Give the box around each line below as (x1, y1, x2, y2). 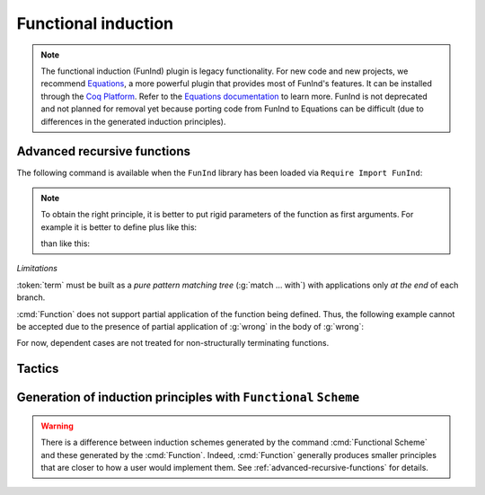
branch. (16, 292, 46, 303)
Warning (40, 420, 74, 431)
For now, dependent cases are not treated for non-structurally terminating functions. (16, 338, 330, 349)
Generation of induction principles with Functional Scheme (16, 390, 360, 405)
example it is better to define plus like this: (40, 221, 198, 233)
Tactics (16, 361, 59, 376)
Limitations (16, 263, 58, 274)
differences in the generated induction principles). (40, 116, 226, 127)
